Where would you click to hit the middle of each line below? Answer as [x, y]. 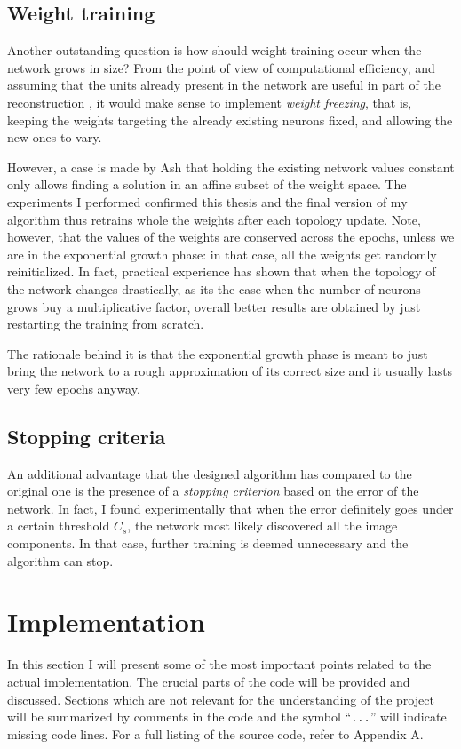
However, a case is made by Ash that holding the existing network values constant [231, 167]
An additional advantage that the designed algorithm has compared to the [210, 473]
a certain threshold [59, 526]
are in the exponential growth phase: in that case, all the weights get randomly [222, 254]
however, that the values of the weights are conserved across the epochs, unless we [231, 237]
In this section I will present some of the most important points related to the [219, 664]
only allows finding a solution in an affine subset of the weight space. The [207, 184]
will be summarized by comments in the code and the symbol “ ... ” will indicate [227, 717]
